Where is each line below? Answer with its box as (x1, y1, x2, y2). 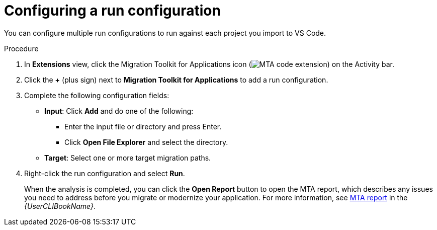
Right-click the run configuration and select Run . (24, 169, 185, 178)
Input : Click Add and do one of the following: (44, 106, 194, 115)
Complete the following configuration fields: (24, 91, 169, 100)
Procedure (4, 44, 39, 53)
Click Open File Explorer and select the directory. (64, 137, 228, 146)
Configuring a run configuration (4, 2, 221, 19)
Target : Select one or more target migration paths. (44, 153, 211, 162)
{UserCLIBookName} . (24, 201, 96, 210)
